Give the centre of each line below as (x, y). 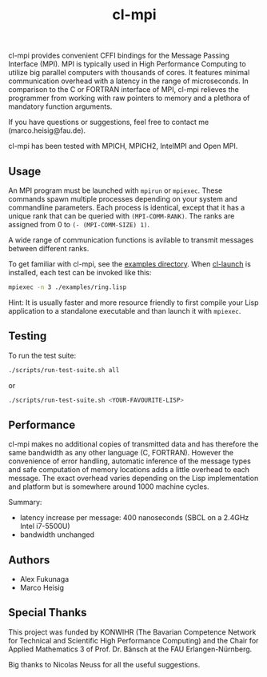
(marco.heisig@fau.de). (47, 130)
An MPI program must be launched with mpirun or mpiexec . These (116, 190)
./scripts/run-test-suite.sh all (64, 370)
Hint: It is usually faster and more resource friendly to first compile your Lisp (133, 302)
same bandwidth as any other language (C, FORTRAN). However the (121, 453)
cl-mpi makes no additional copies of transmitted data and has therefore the (133, 444)
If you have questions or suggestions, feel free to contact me (109, 122)
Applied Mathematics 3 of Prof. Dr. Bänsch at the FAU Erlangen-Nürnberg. (130, 649)
